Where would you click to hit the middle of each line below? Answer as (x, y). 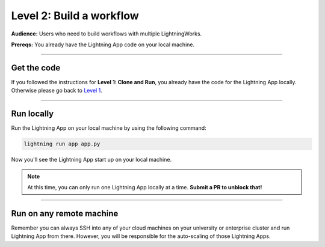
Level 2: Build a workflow (75, 16)
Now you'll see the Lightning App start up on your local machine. (91, 160)
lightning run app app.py (62, 144)
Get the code (36, 68)
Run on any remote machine (65, 213)
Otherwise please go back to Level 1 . (57, 91)
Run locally (32, 114)
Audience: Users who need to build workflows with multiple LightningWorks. (107, 34)
